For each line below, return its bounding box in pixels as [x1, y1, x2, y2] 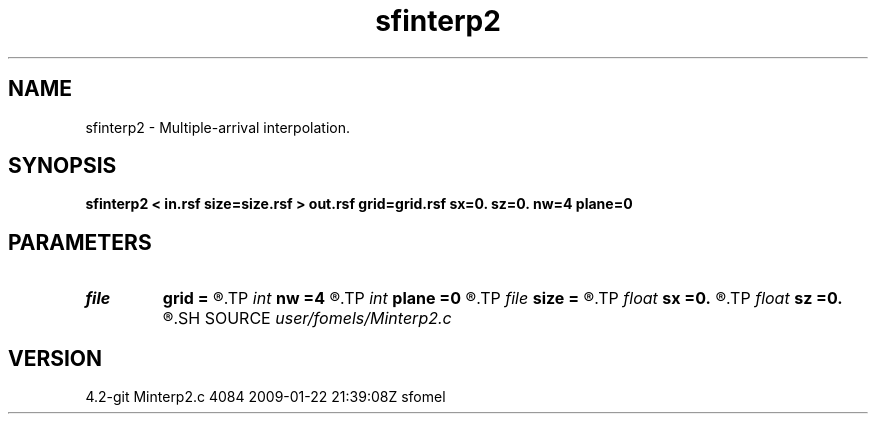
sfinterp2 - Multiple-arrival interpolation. [85, 118, 350, 136]
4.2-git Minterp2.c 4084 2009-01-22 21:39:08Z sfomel [85, 388, 446, 406]
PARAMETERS [8, 229, 152, 255]
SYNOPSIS [8, 153, 117, 179]
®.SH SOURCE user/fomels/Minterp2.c [162, 308, 452, 329]
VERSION [8, 345, 103, 371]
